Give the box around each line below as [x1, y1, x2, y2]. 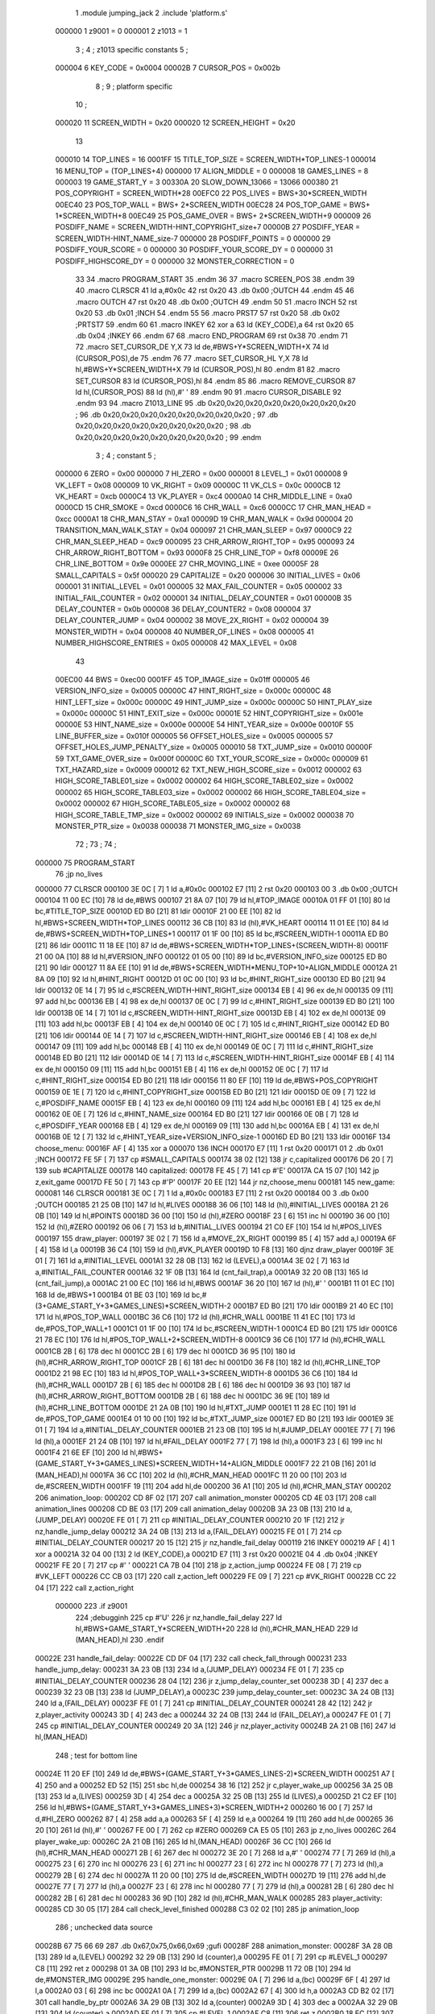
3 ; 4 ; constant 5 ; [95, 450, 156, 460]
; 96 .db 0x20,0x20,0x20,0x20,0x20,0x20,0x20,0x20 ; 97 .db [75, 409, 279, 419]
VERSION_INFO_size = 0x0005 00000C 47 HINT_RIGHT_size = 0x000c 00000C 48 [55, 686, 332, 696]
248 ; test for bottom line [55, 1751, 138, 1760]
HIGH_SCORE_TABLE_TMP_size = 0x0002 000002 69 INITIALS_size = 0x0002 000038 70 [55, 810, 354, 819]
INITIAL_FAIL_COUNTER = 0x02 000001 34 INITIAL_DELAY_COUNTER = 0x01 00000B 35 [55, 593, 352, 603]
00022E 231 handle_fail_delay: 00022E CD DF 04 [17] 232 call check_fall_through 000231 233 [35, 1653, 347, 1663]
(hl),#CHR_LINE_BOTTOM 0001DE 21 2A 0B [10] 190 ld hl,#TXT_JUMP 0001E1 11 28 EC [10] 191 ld [35, 1403, 356, 1412]
